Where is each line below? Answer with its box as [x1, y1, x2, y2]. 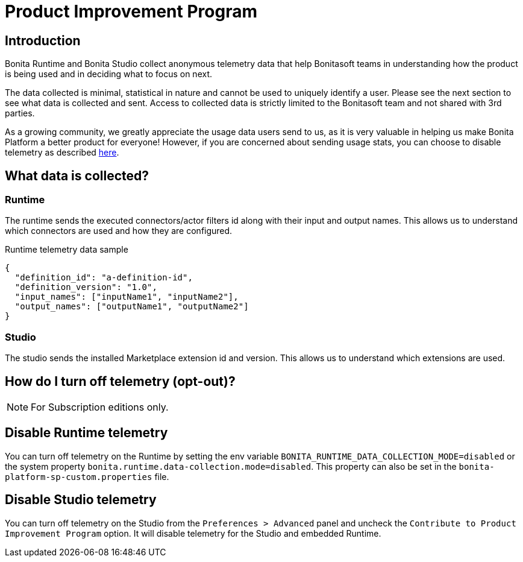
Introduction [5, 33, 81, 48]
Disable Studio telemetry [5, 492, 157, 508]
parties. [5, 108, 35, 119]
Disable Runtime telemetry [5, 425, 168, 441]
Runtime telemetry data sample [5, 244, 128, 255]
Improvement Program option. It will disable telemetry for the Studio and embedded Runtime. [5, 528, 381, 538]
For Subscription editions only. [31, 400, 169, 413]
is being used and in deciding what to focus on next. [5, 69, 213, 80]
